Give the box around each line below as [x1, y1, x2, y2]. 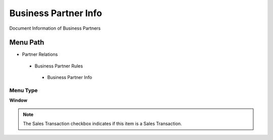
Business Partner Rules [34, 63, 83, 69]
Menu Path [9, 38, 44, 47]
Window [9, 97, 28, 103]
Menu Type [9, 87, 38, 94]
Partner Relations [22, 51, 58, 57]
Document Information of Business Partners [9, 25, 101, 31]
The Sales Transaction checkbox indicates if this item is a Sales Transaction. [23, 121, 182, 127]
